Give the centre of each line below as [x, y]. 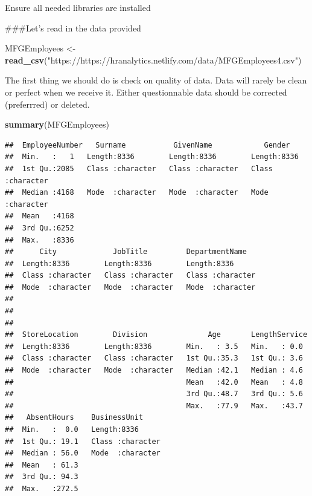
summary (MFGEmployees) [57, 124]
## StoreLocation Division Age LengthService [156, 335]
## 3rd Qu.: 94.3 [42, 477]
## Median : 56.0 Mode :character [83, 453]
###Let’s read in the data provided [73, 28]
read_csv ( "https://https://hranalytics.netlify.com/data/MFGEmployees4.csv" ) [153, 60]
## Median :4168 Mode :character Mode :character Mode [137, 193]
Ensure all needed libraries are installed [78, 7]
